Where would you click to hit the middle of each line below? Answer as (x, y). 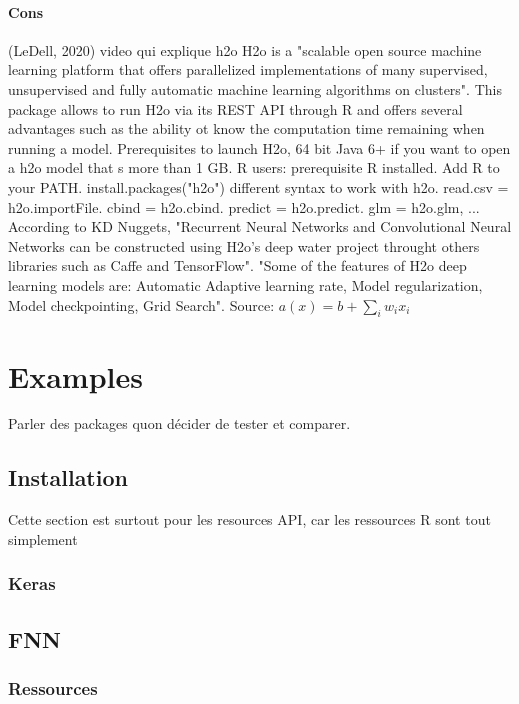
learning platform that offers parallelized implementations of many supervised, (248, 69)
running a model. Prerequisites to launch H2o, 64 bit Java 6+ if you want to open (259, 147)
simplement (43, 538)
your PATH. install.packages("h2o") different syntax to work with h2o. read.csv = (258, 186)
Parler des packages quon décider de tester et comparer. (179, 423)
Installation (68, 477)
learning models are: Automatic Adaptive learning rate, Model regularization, (245, 284)
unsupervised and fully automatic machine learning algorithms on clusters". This (255, 88)
